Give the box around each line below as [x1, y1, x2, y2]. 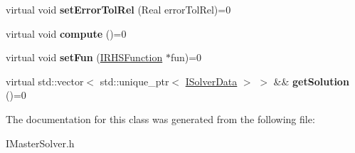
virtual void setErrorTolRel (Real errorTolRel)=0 [6, 2, 231, 16]
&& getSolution [273, 73, 349, 88]
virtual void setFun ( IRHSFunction [6, 50, 163, 65]
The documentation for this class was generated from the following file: [6, 111, 315, 126]
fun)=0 [170, 50, 202, 65]
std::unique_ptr [100, 73, 169, 88]
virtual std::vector [6, 73, 84, 88]
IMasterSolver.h [6, 135, 75, 150]
